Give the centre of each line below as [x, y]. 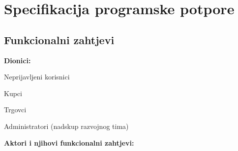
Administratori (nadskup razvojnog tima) [66, 126]
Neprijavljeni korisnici [37, 77]
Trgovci [15, 110]
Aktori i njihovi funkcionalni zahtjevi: [69, 142]
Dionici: [17, 60]
